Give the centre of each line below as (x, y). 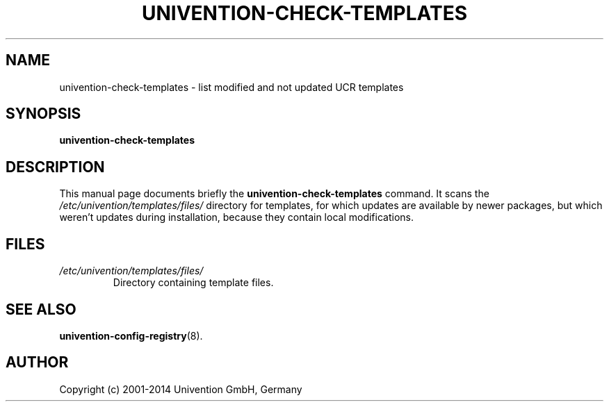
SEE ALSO (41, 309)
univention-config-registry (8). (131, 335)
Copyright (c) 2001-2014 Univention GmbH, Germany (181, 389)
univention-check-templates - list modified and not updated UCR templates (232, 87)
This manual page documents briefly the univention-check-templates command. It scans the (274, 194)
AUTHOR (37, 363)
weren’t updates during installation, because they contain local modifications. (236, 217)
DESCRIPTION (55, 167)
